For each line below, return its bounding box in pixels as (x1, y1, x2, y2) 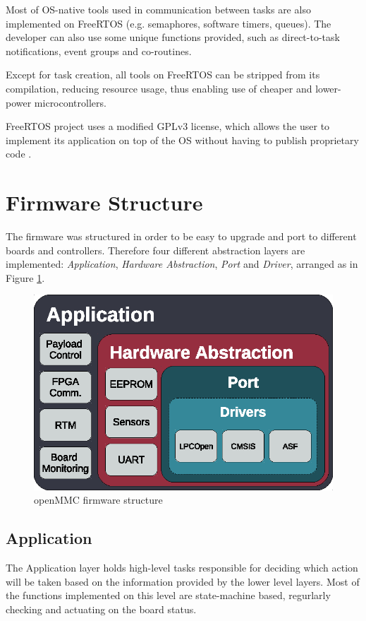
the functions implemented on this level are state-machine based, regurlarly (6, 588, 331, 603)
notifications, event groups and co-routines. (6, 43, 192, 58)
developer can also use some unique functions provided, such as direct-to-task (6, 30, 340, 45)
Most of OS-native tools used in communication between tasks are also (6, 2, 311, 16)
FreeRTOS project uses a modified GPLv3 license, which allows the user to (6, 119, 330, 134)
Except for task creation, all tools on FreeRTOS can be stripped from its (6, 67, 320, 82)
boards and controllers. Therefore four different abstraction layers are (6, 242, 305, 257)
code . (6, 146, 32, 161)
